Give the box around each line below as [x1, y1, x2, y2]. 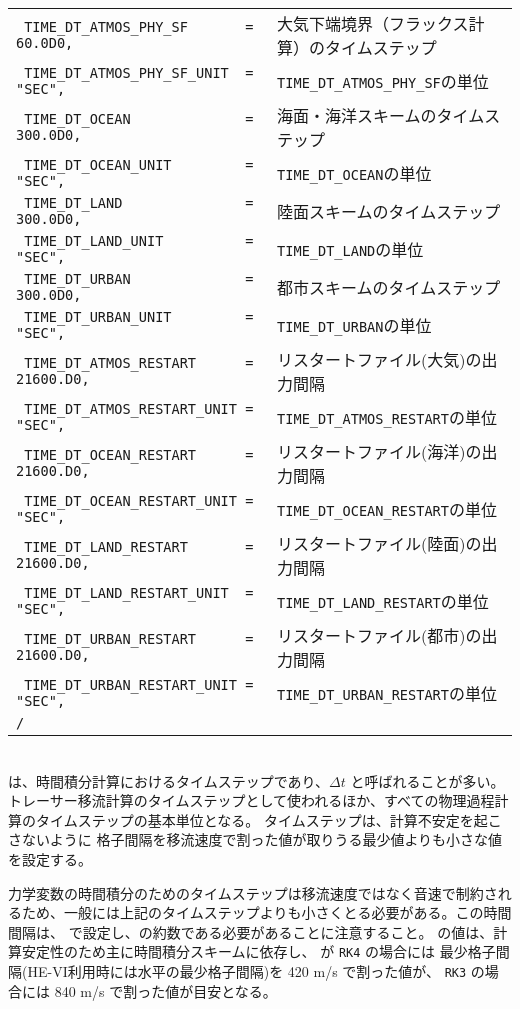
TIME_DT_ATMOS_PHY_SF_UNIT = [24, 65, 254, 81]
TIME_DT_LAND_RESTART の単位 [277, 590, 489, 613]
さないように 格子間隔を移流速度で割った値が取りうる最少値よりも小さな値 [8, 829, 503, 850]
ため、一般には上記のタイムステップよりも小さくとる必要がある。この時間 [21, 902, 512, 923]
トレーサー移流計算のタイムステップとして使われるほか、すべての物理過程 [8, 790, 495, 811]
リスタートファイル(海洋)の [277, 440, 482, 463]
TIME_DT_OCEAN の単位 [277, 162, 432, 185]
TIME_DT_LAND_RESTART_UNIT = [24, 585, 254, 601]
